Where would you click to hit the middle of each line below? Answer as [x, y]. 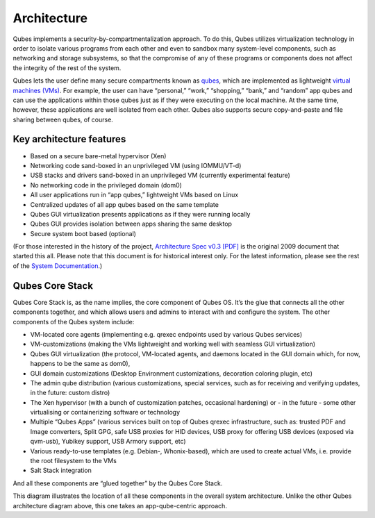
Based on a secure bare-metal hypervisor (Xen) [98, 156]
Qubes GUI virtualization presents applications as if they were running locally [140, 214]
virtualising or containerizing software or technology [105, 412]
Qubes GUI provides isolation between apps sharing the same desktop [131, 224]
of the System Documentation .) [58, 266]
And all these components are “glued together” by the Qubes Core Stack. [118, 483]
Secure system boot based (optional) [83, 233]
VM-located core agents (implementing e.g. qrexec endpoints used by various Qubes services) [166, 334]
